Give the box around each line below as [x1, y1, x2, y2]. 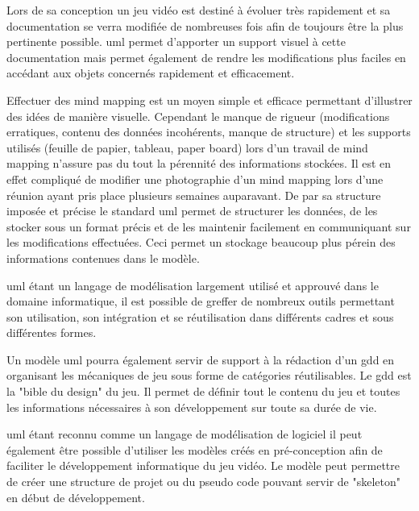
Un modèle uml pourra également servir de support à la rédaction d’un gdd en [6, 351, 395, 368]
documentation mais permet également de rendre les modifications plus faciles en [6, 48, 406, 65]
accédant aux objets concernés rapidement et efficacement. [6, 64, 295, 81]
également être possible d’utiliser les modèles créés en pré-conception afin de [6, 441, 383, 458]
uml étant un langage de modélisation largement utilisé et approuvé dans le [6, 276, 379, 293]
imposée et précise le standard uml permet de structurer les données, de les [6, 202, 378, 219]
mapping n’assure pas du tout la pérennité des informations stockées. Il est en [6, 155, 392, 172]
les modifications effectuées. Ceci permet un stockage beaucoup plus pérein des [6, 234, 396, 251]
